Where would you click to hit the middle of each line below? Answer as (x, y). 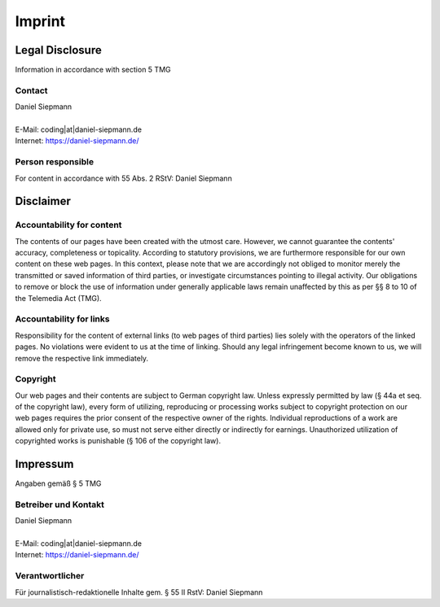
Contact (31, 90)
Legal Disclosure (58, 50)
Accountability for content (68, 225)
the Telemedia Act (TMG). (58, 298)
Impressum (44, 464)
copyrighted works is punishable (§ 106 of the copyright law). (118, 441)
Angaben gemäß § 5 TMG (58, 483)
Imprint (40, 21)
